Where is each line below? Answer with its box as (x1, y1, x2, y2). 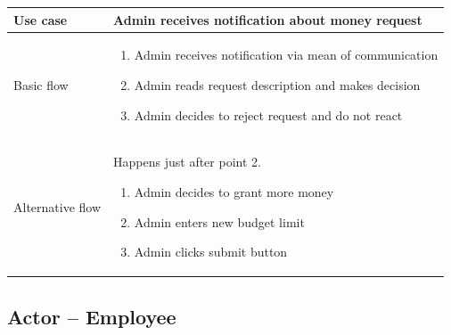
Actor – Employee (7, 302, 176, 330)
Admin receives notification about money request (113, 10, 422, 29)
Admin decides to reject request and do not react (134, 105, 403, 124)
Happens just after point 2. (113, 152, 261, 171)
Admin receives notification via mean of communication (134, 45, 439, 64)
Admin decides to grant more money (134, 182, 334, 200)
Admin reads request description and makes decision (134, 75, 421, 94)
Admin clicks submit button (134, 242, 288, 261)
